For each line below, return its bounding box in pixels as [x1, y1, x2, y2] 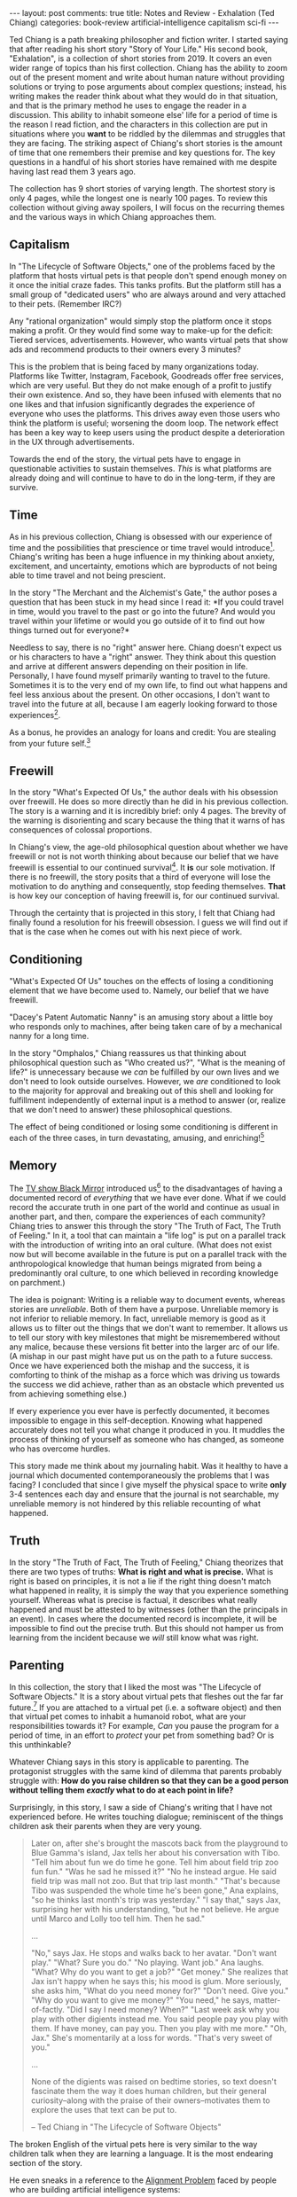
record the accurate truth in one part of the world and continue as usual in [9, 1202, 280, 1212]
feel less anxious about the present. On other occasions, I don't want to [9, 690, 270, 700]
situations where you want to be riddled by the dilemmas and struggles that [9, 129, 285, 139]
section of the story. [9, 2158, 82, 2169]
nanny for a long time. [9, 1030, 90, 1041]
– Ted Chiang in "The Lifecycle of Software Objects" [30, 2122, 222, 2132]
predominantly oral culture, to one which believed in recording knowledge [9, 1268, 279, 1278]
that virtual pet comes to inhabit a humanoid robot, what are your [9, 1711, 246, 1722]
